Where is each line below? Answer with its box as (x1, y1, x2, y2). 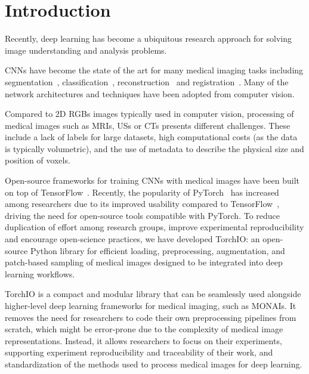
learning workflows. (5, 267, 75, 280)
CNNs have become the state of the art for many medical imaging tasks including (5, 64, 304, 76)
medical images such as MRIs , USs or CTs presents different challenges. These (5, 119, 291, 131)
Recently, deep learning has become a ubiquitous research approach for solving (5, 32, 292, 45)
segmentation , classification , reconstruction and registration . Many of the (5, 75, 289, 88)
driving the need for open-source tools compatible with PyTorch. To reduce (5, 209, 280, 221)
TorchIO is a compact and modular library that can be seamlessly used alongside (5, 288, 301, 300)
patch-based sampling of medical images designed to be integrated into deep (5, 256, 283, 268)
